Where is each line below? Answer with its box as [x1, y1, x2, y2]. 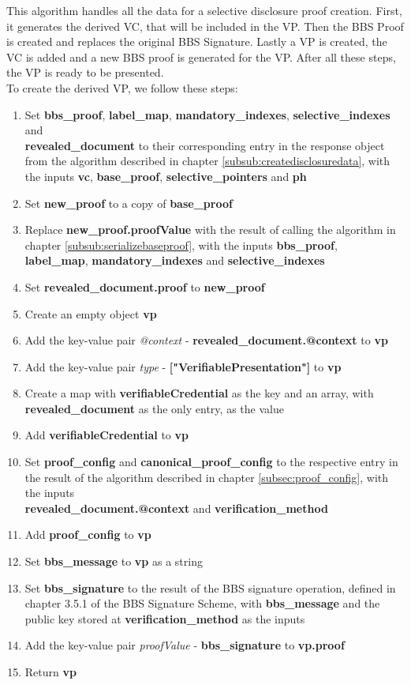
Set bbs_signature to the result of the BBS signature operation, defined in [24, 579, 396, 596]
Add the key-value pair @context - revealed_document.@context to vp [24, 332, 388, 348]
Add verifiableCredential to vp [24, 427, 189, 443]
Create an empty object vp [24, 305, 157, 322]
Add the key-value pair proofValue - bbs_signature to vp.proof [24, 637, 345, 653]
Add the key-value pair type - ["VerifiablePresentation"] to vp [24, 358, 342, 374]
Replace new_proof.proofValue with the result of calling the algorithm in [24, 221, 396, 238]
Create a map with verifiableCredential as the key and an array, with [24, 385, 374, 401]
